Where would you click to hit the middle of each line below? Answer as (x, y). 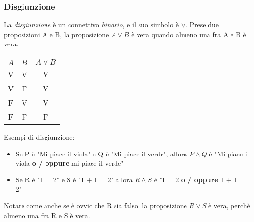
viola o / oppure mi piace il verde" (69, 163)
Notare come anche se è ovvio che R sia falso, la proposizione (95, 205)
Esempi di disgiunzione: (39, 137)
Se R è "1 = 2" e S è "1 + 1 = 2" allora (74, 179)
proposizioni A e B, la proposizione (57, 34)
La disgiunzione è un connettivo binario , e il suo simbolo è (92, 25)
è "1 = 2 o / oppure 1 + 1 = (199, 179)
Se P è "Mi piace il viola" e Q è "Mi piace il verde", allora (101, 153)
